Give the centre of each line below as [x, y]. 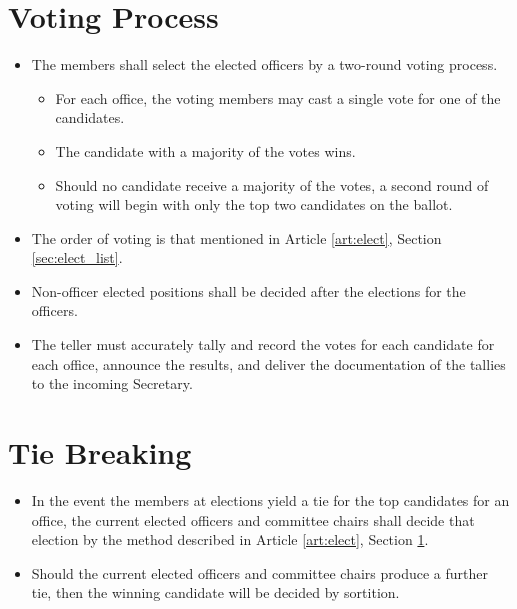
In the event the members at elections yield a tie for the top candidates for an [270, 499]
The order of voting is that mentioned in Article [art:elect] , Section [236, 237]
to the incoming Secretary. [112, 383]
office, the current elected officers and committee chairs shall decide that [253, 519]
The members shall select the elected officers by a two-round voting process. [264, 64]
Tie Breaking [100, 452]
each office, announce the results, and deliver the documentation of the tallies [268, 363]
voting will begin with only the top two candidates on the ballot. [254, 204]
